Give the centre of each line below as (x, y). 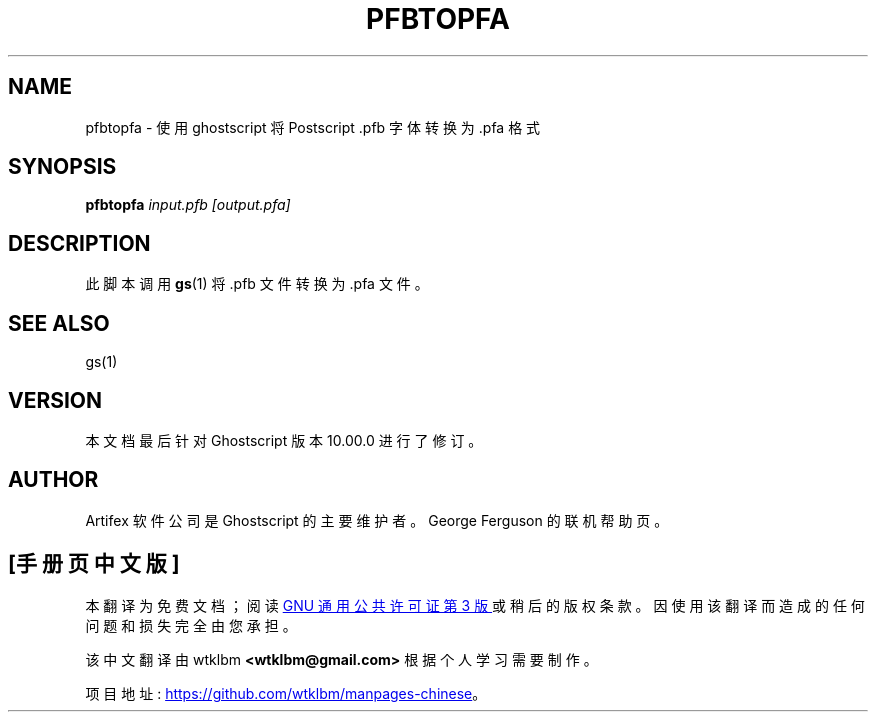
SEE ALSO (59, 323)
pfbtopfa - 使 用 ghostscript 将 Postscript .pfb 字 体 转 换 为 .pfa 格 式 (313, 127)
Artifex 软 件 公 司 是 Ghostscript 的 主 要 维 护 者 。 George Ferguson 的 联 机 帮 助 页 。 (377, 520)
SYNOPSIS (62, 167)
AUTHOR (53, 480)
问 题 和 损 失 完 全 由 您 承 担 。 (191, 625)
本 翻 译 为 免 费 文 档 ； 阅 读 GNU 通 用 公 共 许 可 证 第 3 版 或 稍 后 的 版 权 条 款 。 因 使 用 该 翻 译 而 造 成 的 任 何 (475, 605)
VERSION (55, 400)
